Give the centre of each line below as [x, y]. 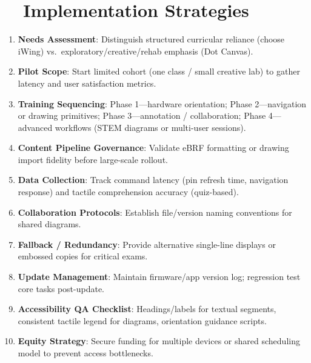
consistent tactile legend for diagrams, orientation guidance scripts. [142, 320]
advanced [35, 127]
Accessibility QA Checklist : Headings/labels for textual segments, [147, 309]
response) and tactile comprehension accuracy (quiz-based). [128, 192]
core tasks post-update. [61, 288]
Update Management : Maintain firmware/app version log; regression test [159, 277]
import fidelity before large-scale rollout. [93, 159]
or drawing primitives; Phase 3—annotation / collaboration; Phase [142, 115]
